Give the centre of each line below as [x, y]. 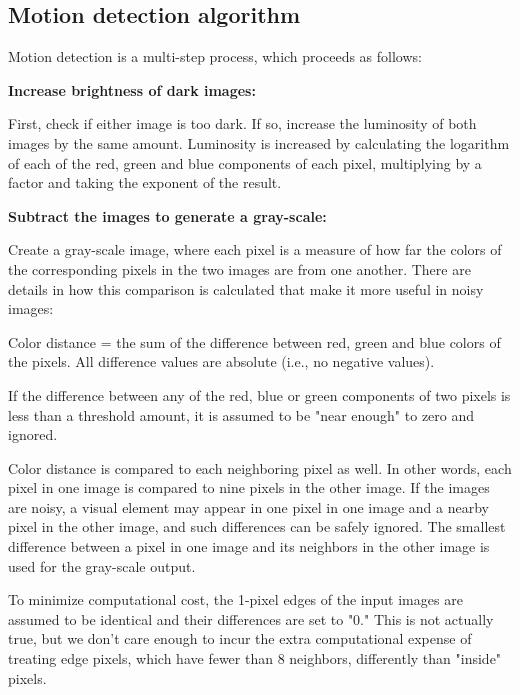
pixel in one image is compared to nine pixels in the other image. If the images [249, 487]
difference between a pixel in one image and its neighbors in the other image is [249, 546]
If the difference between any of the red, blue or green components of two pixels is [259, 394]
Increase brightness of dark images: [132, 89]
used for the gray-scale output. [102, 565]
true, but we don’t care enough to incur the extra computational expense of [240, 638]
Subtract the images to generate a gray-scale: [167, 215]
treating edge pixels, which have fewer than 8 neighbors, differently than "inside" [255, 658]
